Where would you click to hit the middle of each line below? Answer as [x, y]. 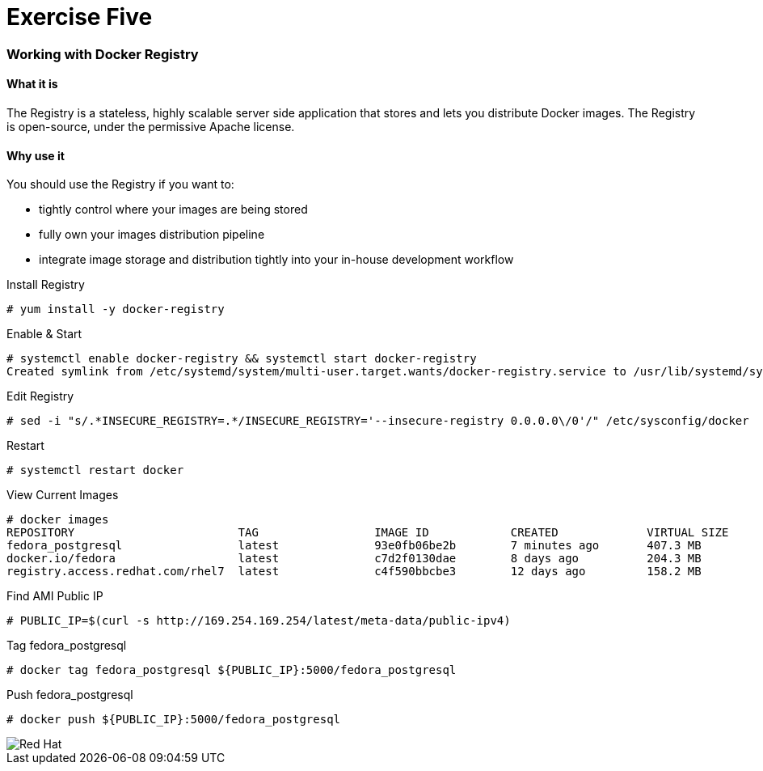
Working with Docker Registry [103, 54]
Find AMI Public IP [55, 596]
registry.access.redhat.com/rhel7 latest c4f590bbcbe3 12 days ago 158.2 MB [354, 572]
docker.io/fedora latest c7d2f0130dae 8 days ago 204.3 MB [354, 559]
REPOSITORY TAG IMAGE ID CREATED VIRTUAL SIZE [368, 533]
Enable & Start [44, 334]
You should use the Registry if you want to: [120, 184]
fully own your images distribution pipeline [152, 235]
